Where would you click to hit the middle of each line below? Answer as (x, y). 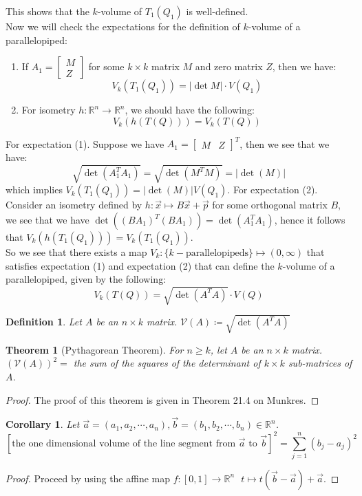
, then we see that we (285, 143)
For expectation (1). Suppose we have (85, 143)
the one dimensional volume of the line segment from (124, 443)
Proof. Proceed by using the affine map (88, 478)
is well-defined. (217, 11)
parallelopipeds (217, 254)
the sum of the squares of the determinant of (167, 363)
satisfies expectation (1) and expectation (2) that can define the (140, 265)
